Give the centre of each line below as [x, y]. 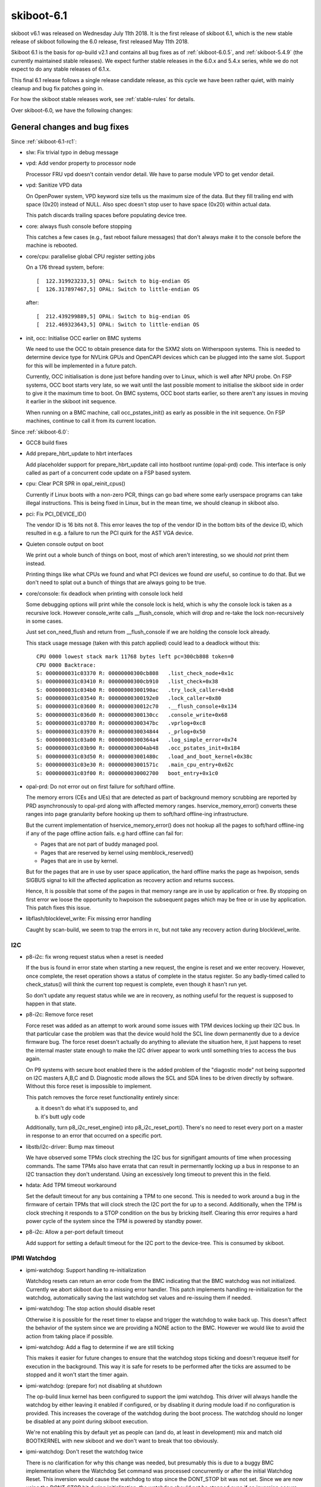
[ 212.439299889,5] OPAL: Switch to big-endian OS [113, 316]
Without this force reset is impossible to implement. [89, 1086]
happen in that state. [51, 1003]
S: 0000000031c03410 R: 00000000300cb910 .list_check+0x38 [127, 682]
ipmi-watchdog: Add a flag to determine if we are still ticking [100, 1347]
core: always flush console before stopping [79, 226]
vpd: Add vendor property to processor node [81, 163]
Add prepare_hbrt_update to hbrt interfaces [79, 454]
